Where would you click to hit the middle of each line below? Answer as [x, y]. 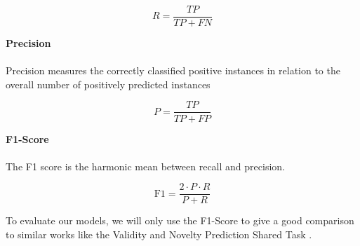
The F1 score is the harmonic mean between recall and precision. [145, 166]
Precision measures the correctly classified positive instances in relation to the [173, 70]
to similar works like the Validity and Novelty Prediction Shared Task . [159, 234]
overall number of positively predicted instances [108, 84]
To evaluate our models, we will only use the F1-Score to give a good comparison [180, 220]
